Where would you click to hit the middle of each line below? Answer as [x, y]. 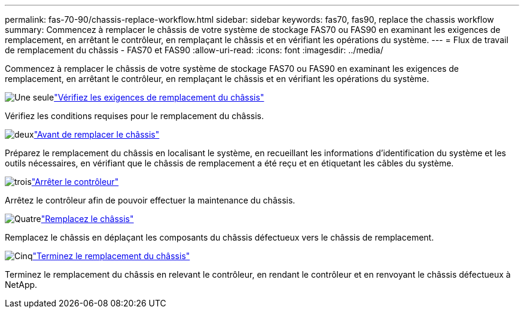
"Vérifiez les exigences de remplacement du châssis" [159, 97]
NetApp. [21, 285]
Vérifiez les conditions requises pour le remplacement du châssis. [135, 116]
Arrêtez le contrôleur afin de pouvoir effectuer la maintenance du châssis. [150, 200]
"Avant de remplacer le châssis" [97, 134]
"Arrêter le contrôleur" [75, 182]
